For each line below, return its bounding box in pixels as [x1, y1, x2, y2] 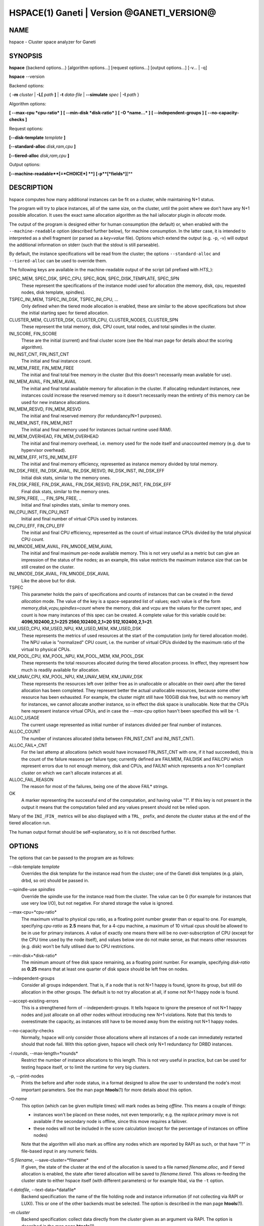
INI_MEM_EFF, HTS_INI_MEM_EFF [9, 454, 78, 460]
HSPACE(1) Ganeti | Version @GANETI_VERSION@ [9, 7, 216, 18]
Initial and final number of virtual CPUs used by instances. [21, 516, 138, 522]
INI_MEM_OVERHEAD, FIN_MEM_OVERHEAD [9, 434, 99, 439]
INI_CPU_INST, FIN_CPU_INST [9, 509, 69, 515]
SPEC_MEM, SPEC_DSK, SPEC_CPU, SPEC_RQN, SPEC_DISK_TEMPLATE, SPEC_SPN [9, 276, 179, 281]
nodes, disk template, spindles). [21, 289, 86, 295]
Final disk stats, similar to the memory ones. [21, 488, 110, 494]
